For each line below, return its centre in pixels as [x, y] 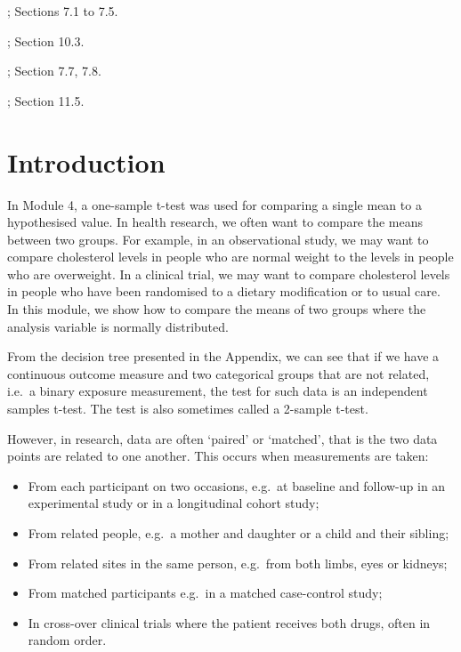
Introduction [86, 161]
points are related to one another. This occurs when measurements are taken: [218, 456]
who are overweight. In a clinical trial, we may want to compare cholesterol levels [229, 274]
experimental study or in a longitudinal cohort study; [174, 503]
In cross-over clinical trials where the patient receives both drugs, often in [229, 622]
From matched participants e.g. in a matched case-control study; [205, 593]
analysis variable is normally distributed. [118, 326]
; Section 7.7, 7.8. [54, 71]
